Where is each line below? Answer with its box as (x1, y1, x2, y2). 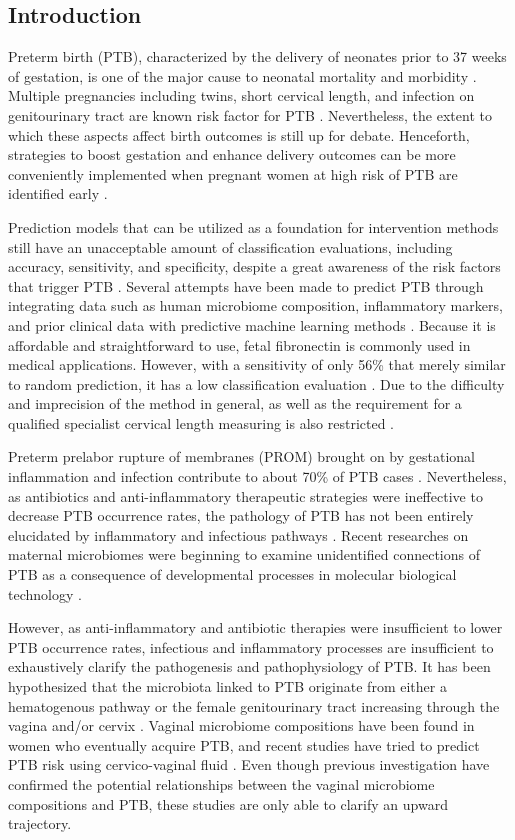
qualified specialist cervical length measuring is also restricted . (8, 412, 395, 433)
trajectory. (8, 813, 72, 834)
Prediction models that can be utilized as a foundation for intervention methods (8, 216, 499, 237)
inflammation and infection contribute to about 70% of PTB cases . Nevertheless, (8, 466, 507, 487)
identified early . (8, 183, 108, 204)
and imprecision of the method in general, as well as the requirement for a (8, 393, 462, 414)
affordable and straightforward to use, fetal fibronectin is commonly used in (8, 334, 471, 355)
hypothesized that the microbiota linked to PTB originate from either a (8, 676, 447, 697)
